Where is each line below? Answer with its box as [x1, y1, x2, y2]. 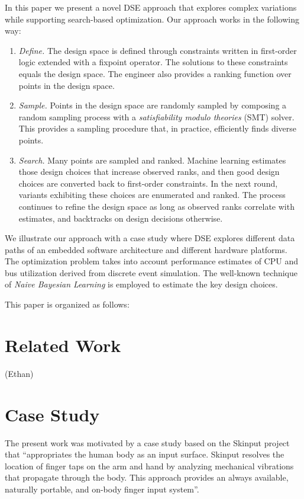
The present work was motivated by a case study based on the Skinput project [5, 436, 290, 449]
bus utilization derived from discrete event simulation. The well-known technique [5, 266, 298, 279]
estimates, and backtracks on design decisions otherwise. [18, 212, 223, 224]
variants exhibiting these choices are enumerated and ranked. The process [18, 188, 286, 201]
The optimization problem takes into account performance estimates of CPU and [5, 255, 298, 267]
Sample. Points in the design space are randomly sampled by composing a [18, 99, 287, 111]
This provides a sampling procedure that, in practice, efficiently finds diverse [18, 122, 296, 135]
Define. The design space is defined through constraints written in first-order [18, 44, 297, 56]
